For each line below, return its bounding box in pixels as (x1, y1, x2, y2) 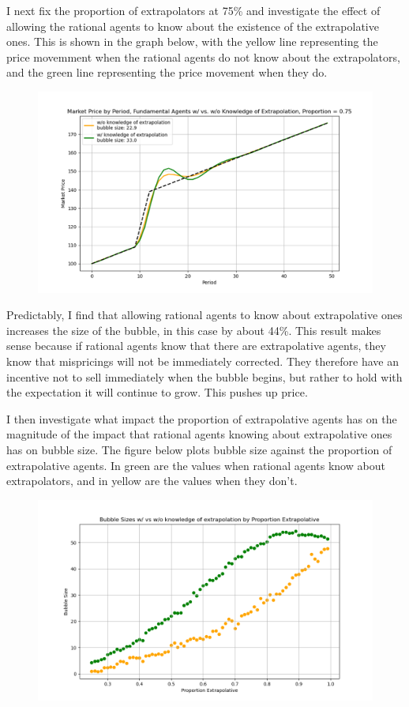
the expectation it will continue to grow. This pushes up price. (6, 384, 308, 401)
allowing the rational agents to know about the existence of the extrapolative (6, 17, 379, 34)
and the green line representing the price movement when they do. (6, 64, 328, 81)
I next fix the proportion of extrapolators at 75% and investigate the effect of (6, 2, 381, 18)
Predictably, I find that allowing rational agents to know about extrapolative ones (6, 306, 403, 323)
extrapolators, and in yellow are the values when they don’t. (6, 472, 298, 489)
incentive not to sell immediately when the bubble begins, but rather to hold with (6, 368, 403, 385)
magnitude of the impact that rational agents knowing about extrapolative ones (6, 426, 392, 442)
